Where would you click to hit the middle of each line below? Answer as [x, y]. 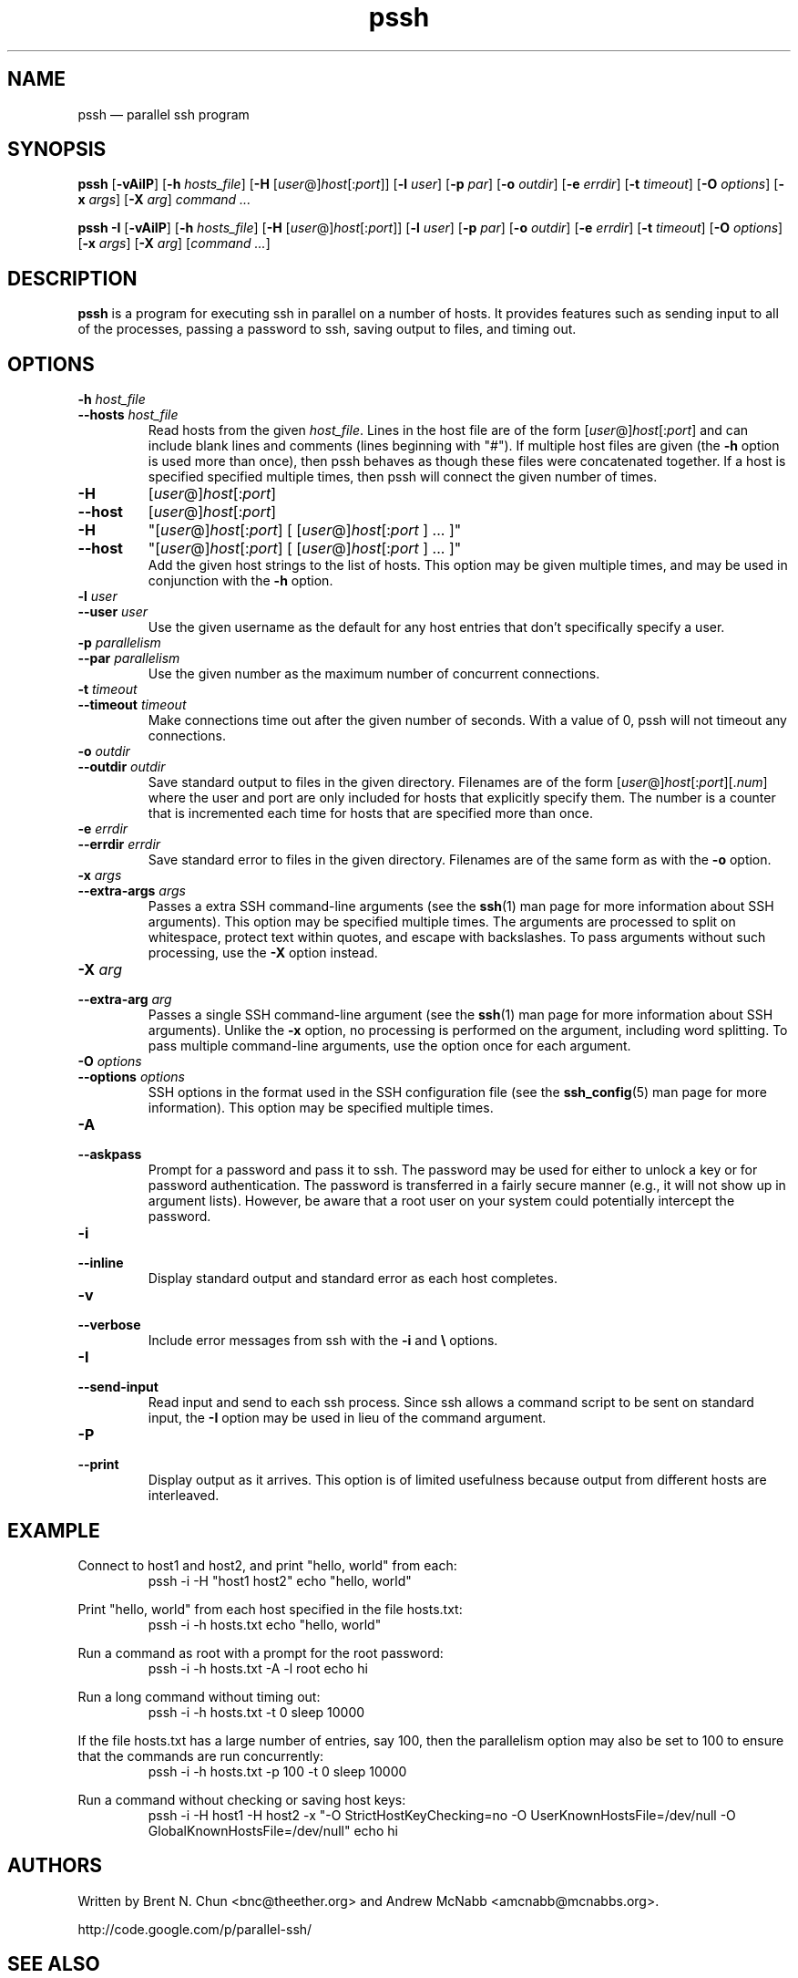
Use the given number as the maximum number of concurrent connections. [374, 674]
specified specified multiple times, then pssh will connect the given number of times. [403, 477]
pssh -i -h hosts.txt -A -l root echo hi [258, 1668]
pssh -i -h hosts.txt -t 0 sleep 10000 [256, 1712]
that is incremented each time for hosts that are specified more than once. [370, 813]
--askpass [110, 1155]
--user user [113, 612]
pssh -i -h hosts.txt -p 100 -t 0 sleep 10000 [277, 1771]
